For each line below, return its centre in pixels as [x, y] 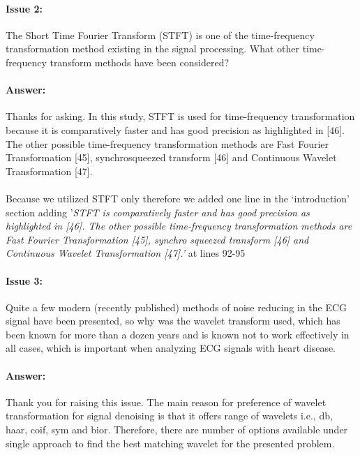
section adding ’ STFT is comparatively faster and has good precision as [158, 212]
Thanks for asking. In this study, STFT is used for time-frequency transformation [180, 116]
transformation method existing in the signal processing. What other [152, 49]
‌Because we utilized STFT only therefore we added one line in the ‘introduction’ [178, 198]
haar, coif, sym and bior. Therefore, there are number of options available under [177, 430]
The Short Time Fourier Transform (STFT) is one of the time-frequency [160, 35]
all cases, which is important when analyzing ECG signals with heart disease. [171, 348]
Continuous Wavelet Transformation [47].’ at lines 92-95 [126, 253]
